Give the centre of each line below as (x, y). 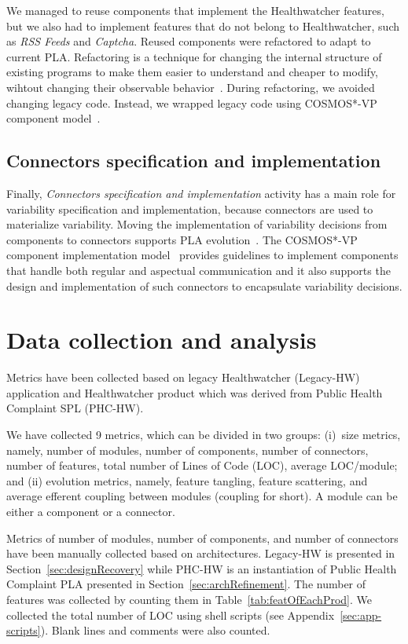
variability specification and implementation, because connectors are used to (190, 209)
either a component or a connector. (91, 511)
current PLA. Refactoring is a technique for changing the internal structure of (194, 56)
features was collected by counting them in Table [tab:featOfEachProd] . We (189, 599)
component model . (53, 118)
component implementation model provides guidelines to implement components (202, 255)
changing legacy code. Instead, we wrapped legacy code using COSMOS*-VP (192, 102)
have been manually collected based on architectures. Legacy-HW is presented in (201, 553)
